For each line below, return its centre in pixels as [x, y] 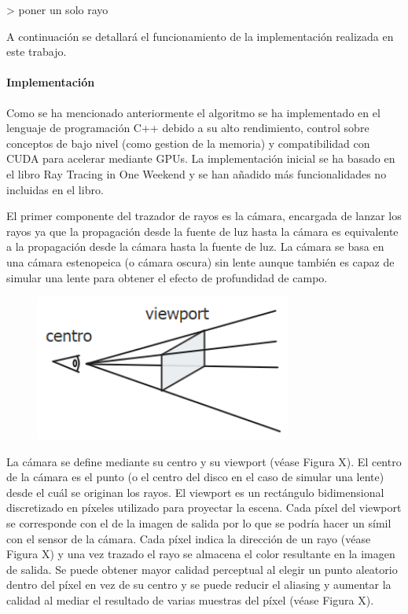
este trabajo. [37, 51]
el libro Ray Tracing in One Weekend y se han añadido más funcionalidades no [197, 173]
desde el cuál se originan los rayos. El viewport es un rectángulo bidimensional [195, 492]
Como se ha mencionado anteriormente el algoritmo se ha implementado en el [193, 112]
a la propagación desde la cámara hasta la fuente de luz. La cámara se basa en [195, 246]
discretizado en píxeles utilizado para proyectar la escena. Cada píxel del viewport [204, 507]
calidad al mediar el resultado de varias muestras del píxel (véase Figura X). [190, 600]
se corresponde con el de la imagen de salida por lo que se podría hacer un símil [199, 523]
